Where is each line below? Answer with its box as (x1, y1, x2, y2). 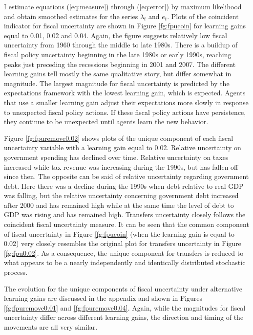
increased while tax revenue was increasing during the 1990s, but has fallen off (4, 161, 238, 172)
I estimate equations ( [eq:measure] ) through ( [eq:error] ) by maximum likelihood (4, 1, 242, 11)
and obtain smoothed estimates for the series (4, 11, 138, 21)
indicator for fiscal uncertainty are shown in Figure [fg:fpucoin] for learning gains (4, 21, 246, 31)
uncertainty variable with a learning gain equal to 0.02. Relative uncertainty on (4, 142, 241, 153)
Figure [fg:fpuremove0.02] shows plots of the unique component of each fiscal (4, 133, 233, 143)
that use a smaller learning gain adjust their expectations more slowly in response (4, 97, 249, 107)
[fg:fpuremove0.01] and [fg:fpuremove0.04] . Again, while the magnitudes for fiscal (4, 302, 246, 313)
